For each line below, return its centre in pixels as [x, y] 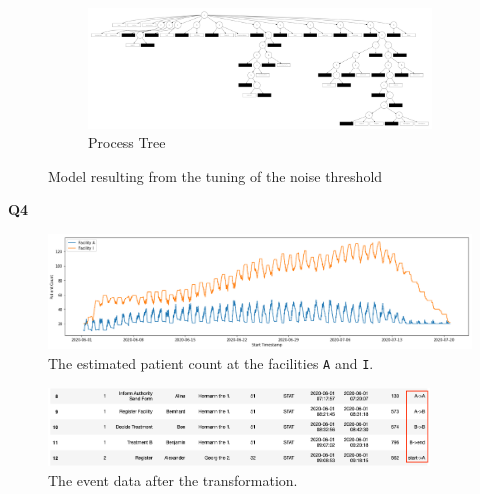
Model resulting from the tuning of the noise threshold [215, 175]
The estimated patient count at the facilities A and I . [211, 363]
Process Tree [127, 142]
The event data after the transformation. [173, 479]
